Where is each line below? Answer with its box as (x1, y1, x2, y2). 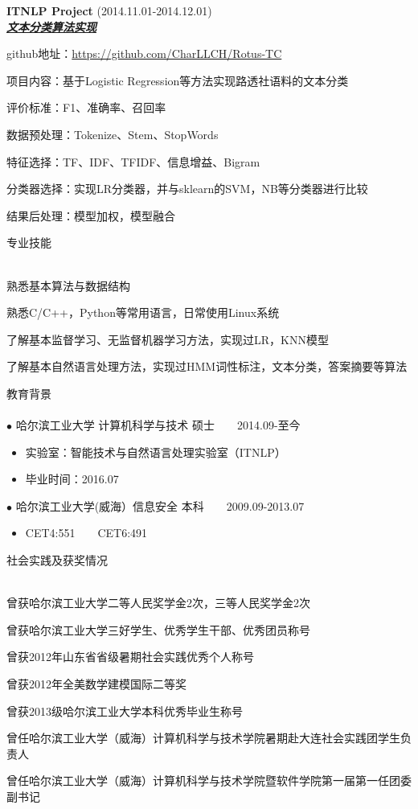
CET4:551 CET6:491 (25, 524, 148, 541)
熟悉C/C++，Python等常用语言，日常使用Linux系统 (6, 304, 280, 321)
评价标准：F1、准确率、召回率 (6, 99, 166, 116)
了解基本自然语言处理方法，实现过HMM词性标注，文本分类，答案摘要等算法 (6, 358, 408, 375)
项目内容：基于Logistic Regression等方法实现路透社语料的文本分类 (6, 72, 349, 88)
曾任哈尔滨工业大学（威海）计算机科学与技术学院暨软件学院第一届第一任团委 (6, 772, 412, 789)
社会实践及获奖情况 (6, 552, 108, 569)
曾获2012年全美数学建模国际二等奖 (6, 676, 186, 692)
